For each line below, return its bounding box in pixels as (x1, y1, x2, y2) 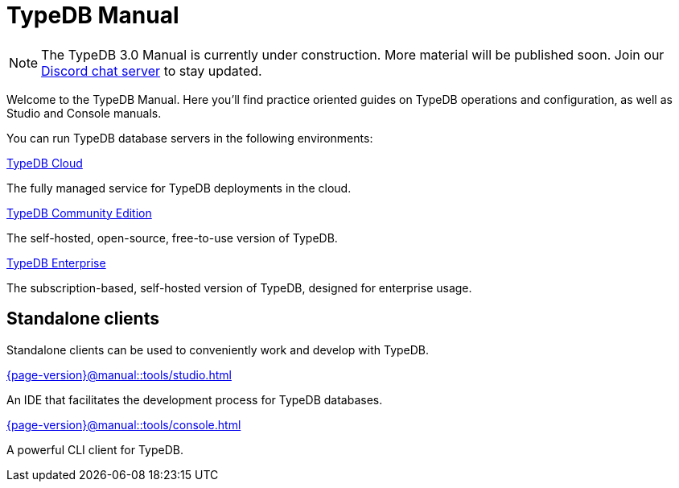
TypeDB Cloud (6, 155, 83, 170)
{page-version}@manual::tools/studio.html (6, 367, 232, 382)
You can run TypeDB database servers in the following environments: (6, 130, 373, 145)
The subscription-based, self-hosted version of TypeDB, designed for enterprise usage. (6, 280, 472, 295)
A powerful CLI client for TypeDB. (6, 442, 183, 457)
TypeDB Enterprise (6, 255, 106, 270)
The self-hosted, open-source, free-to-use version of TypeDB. (6, 230, 338, 245)
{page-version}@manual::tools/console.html (6, 417, 241, 432)
